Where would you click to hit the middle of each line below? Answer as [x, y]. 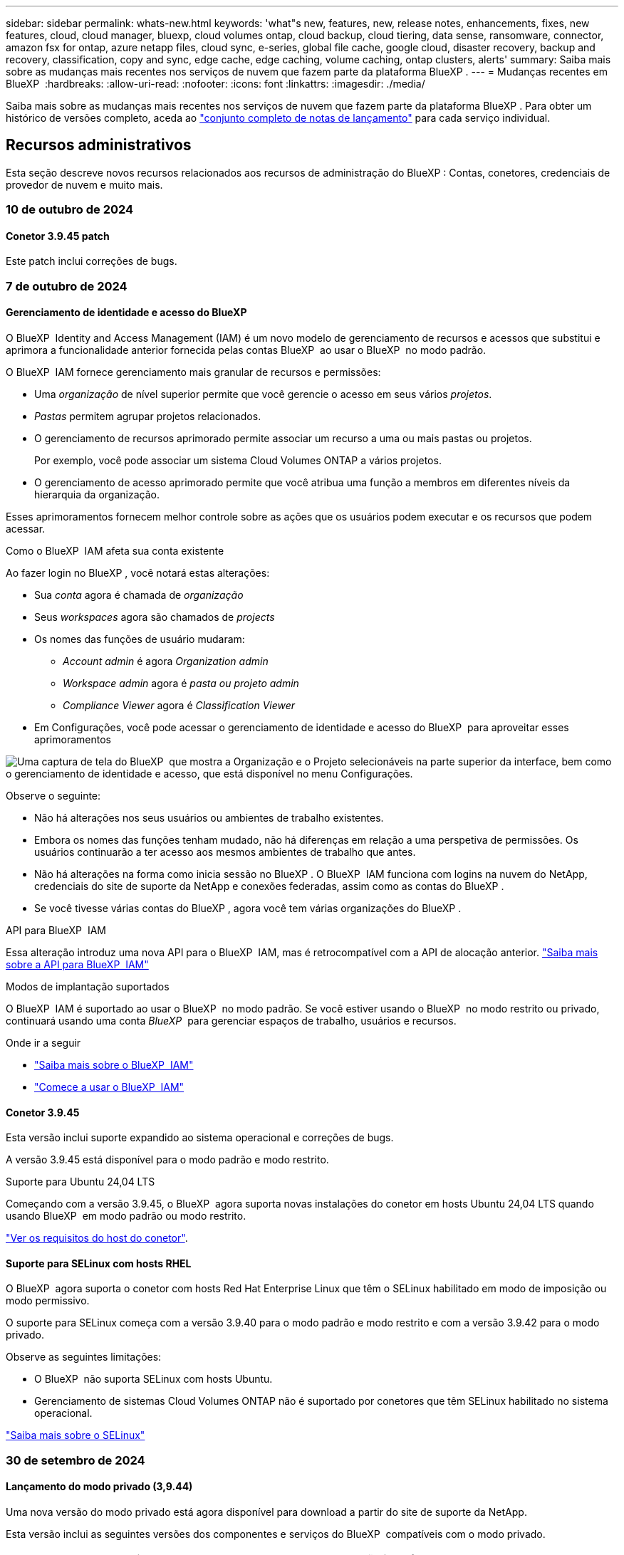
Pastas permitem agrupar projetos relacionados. [148, 417]
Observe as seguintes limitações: [84, 1357]
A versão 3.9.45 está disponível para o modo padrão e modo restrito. [167, 1160]
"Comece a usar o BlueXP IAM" [109, 1087]
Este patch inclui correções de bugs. [92, 261]
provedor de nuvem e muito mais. [84, 184]
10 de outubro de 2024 [70, 210]
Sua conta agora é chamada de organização [139, 595]
